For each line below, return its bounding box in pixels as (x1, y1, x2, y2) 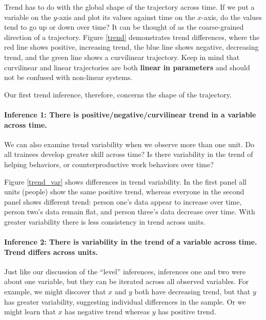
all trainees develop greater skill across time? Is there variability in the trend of (4, 149, 253, 159)
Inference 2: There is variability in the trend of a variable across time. (4, 236, 257, 247)
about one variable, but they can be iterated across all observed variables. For (4, 276, 249, 287)
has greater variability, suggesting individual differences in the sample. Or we (4, 296, 246, 307)
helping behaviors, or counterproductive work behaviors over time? (4, 158, 214, 169)
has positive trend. (158, 306, 216, 317)
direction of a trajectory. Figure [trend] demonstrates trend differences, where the (4, 31, 260, 42)
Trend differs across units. (4, 246, 98, 257)
